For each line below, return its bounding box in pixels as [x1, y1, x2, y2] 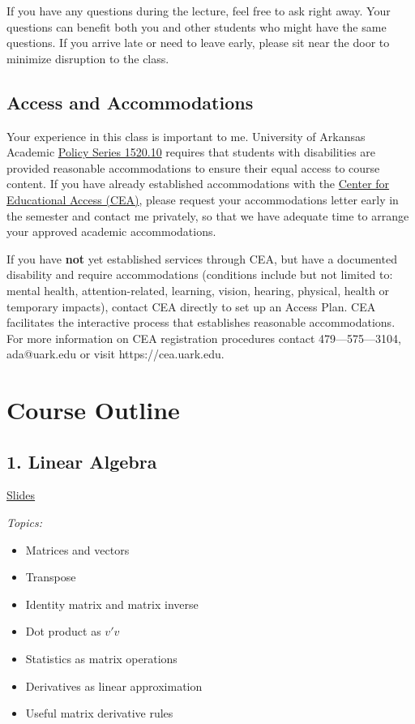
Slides [6, 486, 36, 503]
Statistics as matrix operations [25, 650, 178, 667]
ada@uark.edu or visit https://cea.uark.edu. [6, 345, 225, 362]
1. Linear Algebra [6, 448, 157, 473]
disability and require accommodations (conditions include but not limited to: [6, 266, 393, 283]
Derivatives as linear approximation [25, 677, 203, 694]
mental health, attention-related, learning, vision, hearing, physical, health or [6, 281, 390, 298]
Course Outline [6, 393, 180, 426]
